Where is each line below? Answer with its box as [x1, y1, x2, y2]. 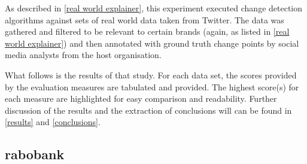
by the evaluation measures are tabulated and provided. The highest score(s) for [5, 80, 299, 93]
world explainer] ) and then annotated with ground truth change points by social [5, 37, 299, 49]
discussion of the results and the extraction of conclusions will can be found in [5, 104, 292, 116]
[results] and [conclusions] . [5, 116, 101, 128]
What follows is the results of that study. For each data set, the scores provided [5, 68, 297, 81]
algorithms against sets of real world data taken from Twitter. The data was [5, 13, 284, 26]
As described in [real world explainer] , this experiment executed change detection [5, 2, 303, 14]
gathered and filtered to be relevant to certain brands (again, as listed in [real [5, 25, 290, 38]
